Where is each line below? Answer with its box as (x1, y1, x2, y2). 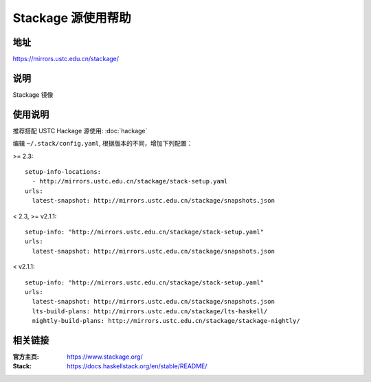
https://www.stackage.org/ (67, 352, 144, 361)
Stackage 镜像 (12, 90, 54, 99)
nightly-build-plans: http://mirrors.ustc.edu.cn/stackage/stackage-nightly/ (32, 317, 300, 325)
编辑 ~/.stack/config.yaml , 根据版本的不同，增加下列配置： (12, 139, 193, 148)
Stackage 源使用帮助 (12, 10, 131, 25)
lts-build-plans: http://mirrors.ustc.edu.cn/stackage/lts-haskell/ (32, 307, 268, 315)
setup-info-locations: (25, 168, 102, 176)
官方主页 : (12, 352, 39, 361)
